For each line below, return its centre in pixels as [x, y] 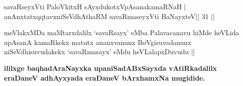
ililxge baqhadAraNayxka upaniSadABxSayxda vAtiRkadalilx [110, 68]
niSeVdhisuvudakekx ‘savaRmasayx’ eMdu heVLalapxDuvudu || [100, 52]
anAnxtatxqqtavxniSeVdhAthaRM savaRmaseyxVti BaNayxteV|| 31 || [109, 16]
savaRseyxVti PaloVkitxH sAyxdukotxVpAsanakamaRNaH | [95, 6]
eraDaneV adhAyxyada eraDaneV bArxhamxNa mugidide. [105, 77]
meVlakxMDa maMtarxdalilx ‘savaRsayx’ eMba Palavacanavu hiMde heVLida [121, 32]
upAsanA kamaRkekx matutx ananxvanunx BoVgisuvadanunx [98, 42]
